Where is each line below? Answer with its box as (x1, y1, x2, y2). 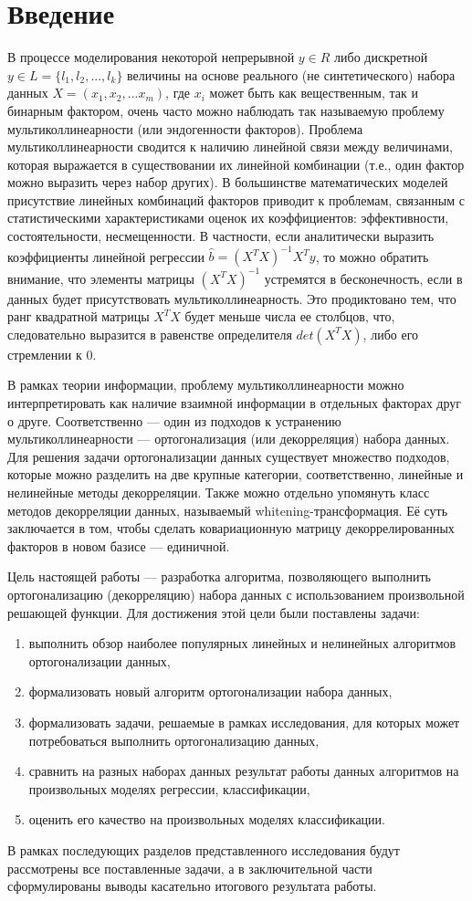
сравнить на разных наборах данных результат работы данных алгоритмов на (28, 761, 459, 781)
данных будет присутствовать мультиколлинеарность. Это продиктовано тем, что (7, 288, 456, 308)
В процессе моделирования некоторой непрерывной (7, 47, 295, 67)
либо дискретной (334, 47, 428, 67)
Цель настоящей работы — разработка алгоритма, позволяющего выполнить (7, 567, 431, 586)
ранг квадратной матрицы (7, 307, 150, 326)
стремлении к (7, 344, 82, 363)
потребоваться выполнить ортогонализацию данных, (28, 730, 320, 749)
